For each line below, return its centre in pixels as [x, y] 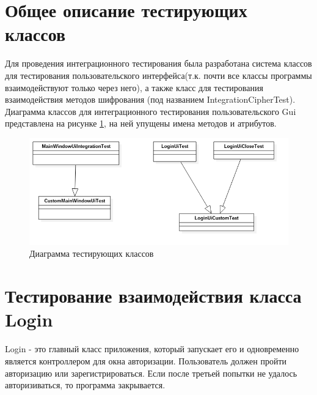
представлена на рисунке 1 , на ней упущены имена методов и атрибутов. [141, 123]
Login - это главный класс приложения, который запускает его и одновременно [152, 349]
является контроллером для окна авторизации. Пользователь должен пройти [146, 360]
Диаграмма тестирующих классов [92, 253]
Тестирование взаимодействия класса [153, 296]
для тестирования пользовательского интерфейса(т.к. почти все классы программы [158, 75]
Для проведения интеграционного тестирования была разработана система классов [158, 63]
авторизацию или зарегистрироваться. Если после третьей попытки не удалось [151, 373]
